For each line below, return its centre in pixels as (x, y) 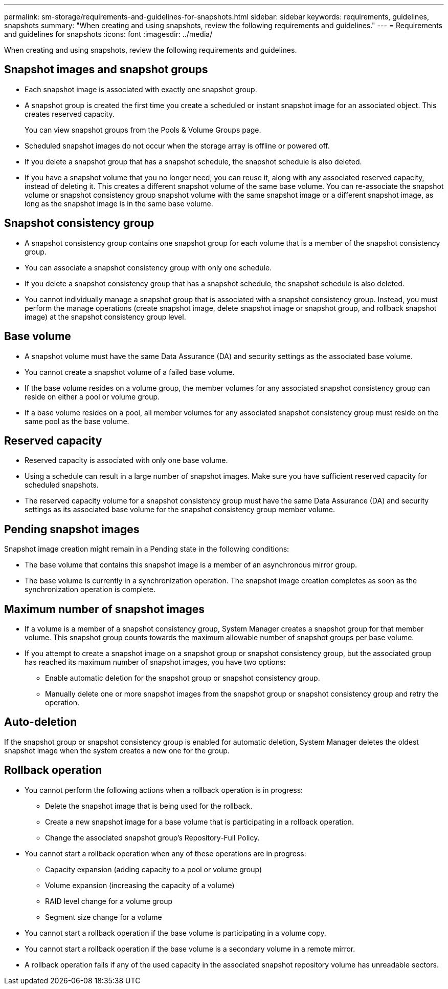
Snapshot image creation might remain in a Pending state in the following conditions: (147, 549)
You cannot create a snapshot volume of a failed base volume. (130, 372)
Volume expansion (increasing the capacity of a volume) (140, 885)
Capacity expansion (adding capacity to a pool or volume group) (154, 869)
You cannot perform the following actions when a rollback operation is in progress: (164, 790)
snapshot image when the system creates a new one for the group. (117, 750)
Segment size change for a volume (104, 917)
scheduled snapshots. (62, 485)
